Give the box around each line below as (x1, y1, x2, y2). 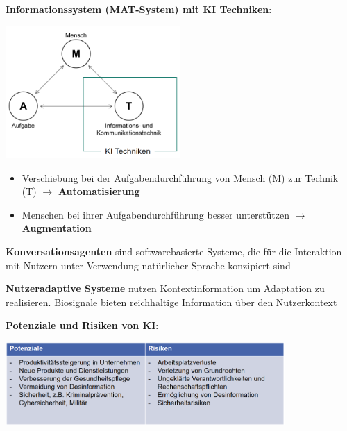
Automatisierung (58, 184, 140, 198)
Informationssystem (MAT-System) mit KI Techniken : (6, 2, 272, 16)
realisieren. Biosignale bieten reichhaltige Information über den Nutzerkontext (6, 294, 337, 309)
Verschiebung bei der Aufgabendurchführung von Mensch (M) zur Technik (22, 170, 339, 185)
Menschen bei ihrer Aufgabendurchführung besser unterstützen (22, 207, 290, 221)
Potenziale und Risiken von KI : (6, 318, 159, 332)
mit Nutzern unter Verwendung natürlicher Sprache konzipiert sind (6, 257, 291, 272)
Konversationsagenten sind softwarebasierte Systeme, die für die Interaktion (6, 244, 342, 258)
